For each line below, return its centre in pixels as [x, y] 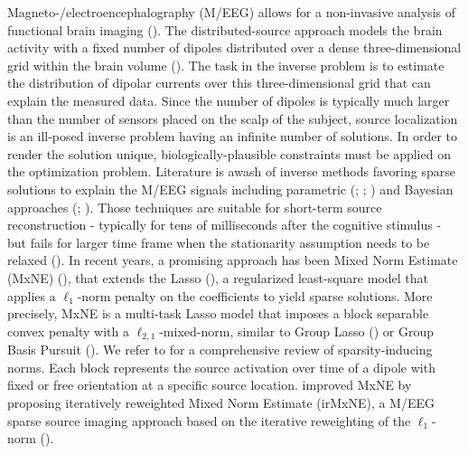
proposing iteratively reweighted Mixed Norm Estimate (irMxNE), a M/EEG [221, 402]
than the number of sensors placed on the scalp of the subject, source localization [233, 118]
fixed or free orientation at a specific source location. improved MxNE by [210, 385]
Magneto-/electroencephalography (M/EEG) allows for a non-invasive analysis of [231, 12]
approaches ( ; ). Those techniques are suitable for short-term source [195, 207]
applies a [32, 295]
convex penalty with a [68, 331]
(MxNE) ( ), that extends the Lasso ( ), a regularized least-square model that [218, 277]
